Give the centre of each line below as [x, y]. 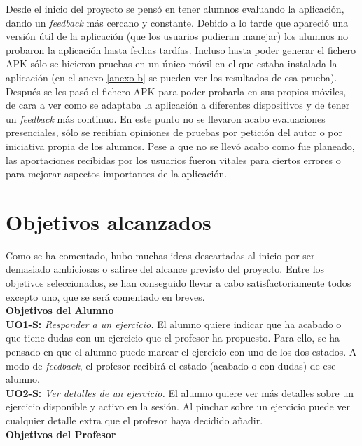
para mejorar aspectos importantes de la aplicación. [117, 174]
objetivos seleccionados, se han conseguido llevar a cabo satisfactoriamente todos [179, 283]
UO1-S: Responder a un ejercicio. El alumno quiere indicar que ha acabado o [174, 324]
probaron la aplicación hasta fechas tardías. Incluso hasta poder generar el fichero [181, 49]
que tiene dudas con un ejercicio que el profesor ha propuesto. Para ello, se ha [173, 338]
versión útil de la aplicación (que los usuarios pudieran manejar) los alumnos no [177, 36]
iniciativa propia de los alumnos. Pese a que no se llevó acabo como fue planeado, [180, 146]
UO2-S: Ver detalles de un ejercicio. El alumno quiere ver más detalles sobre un [180, 392]
